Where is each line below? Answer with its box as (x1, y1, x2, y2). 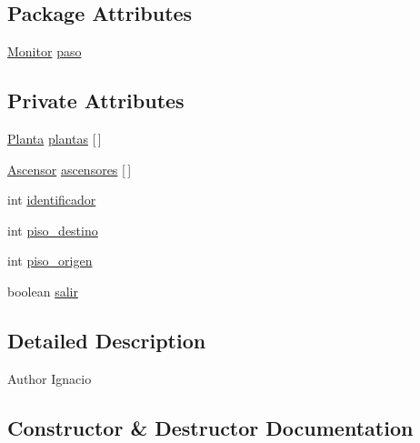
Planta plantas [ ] (7, 129, 102, 147)
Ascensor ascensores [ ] (7, 159, 132, 178)
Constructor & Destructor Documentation (7, 413, 414, 441)
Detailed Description (7, 326, 206, 354)
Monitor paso (7, 42, 82, 61)
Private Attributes (7, 86, 185, 115)
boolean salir (7, 281, 78, 300)
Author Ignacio (7, 368, 92, 388)
